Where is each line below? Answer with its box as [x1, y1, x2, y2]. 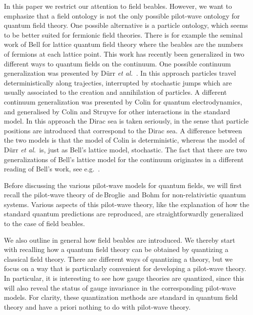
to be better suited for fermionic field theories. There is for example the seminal [4, 29, 243, 40]
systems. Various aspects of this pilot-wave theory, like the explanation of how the [4, 199, 250, 209]
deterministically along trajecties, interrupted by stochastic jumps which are [4, 77, 232, 87]
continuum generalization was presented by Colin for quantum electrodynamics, [4, 96, 242, 106]
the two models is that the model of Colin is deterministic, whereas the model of [4, 135, 245, 145]
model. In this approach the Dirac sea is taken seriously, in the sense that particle [4, 116, 249, 126]
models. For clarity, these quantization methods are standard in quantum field [4, 292, 238, 302]
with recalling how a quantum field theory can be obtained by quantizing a [4, 244, 229, 254]
